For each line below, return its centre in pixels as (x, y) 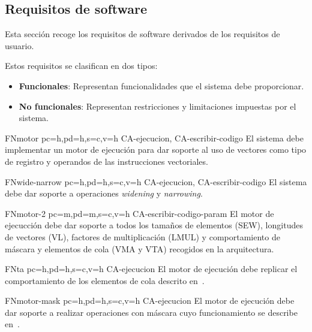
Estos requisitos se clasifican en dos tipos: (81, 66)
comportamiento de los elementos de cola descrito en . (105, 280)
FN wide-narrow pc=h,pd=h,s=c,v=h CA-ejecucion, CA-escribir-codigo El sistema (156, 181)
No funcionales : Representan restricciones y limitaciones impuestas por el (157, 106)
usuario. (19, 45)
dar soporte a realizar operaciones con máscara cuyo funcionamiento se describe (151, 312)
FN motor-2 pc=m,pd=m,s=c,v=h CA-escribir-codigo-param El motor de (139, 213)
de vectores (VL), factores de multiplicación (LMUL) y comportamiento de (142, 236)
